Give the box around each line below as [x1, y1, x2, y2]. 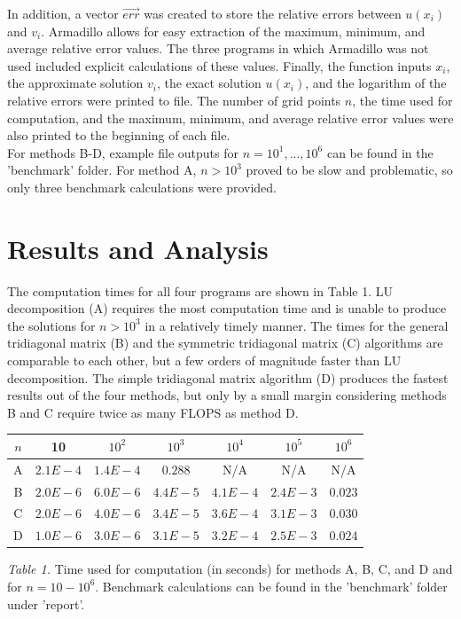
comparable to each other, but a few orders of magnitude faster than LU [7, 351, 402, 370]
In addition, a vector [7, 4, 119, 22]
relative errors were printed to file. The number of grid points [7, 90, 341, 109]
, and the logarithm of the [305, 74, 447, 92]
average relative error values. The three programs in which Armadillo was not [7, 39, 429, 58]
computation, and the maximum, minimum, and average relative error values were [7, 108, 454, 127]
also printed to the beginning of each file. [7, 126, 230, 145]
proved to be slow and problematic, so [246, 161, 453, 179]
